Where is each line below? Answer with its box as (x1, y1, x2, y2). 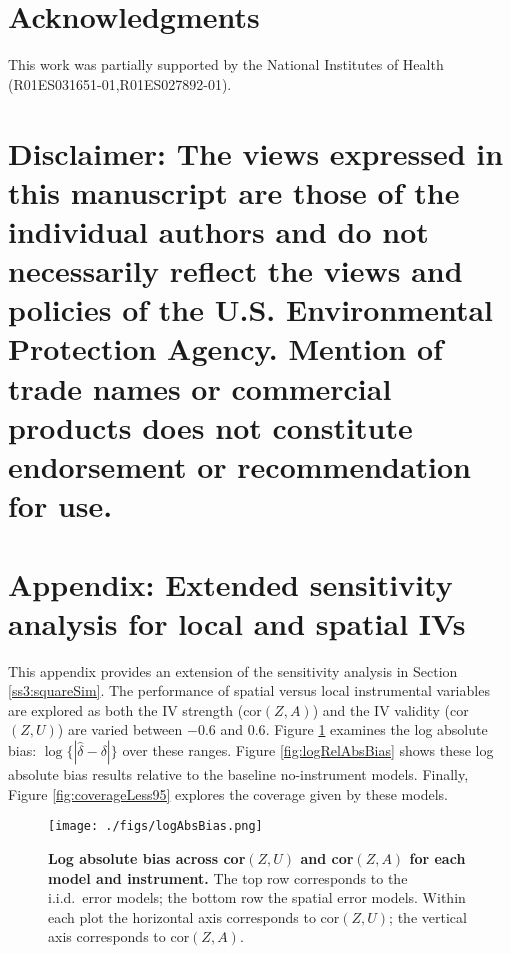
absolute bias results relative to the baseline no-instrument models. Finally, (8, 764, 469, 785)
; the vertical (389, 906, 467, 927)
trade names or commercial (8, 367, 392, 408)
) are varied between (57, 719, 183, 740)
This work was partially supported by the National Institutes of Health (8, 54, 444, 75)
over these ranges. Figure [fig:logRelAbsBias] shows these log (122, 740, 494, 761)
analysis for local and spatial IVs (8, 602, 466, 643)
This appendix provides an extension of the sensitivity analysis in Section (8, 660, 458, 681)
